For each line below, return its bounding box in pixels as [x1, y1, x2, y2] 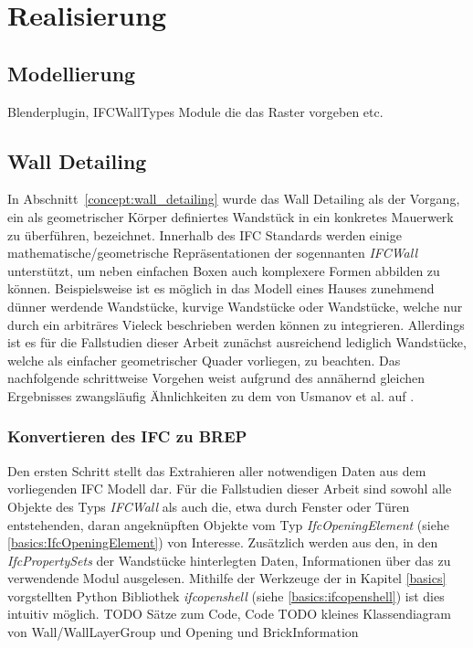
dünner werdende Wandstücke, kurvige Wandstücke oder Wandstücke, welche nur [7, 296, 463, 315]
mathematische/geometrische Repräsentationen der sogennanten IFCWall [7, 243, 417, 262]
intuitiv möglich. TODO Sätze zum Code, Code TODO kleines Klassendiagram [7, 604, 451, 623]
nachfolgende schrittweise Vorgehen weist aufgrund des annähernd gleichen [7, 368, 426, 388]
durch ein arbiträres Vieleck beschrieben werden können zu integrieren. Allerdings [7, 314, 465, 334]
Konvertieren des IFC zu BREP [7, 425, 247, 448]
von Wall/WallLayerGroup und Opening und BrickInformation [7, 622, 359, 642]
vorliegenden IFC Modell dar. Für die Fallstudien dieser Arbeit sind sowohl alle [7, 479, 452, 498]
